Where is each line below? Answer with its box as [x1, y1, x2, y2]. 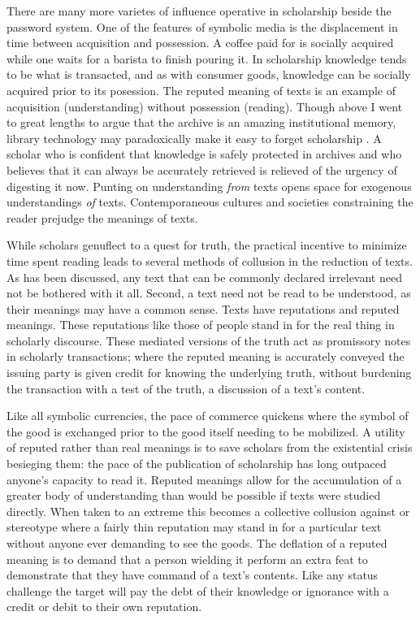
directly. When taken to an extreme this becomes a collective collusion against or [6, 502, 410, 519]
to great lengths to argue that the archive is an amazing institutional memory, [6, 114, 396, 131]
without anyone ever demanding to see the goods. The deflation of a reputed [6, 535, 388, 551]
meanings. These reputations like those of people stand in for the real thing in [6, 316, 395, 333]
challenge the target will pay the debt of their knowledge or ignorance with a [6, 582, 389, 599]
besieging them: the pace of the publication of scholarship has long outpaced [6, 455, 387, 472]
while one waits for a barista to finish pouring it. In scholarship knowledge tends [6, 50, 407, 67]
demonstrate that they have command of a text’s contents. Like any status [6, 566, 379, 583]
